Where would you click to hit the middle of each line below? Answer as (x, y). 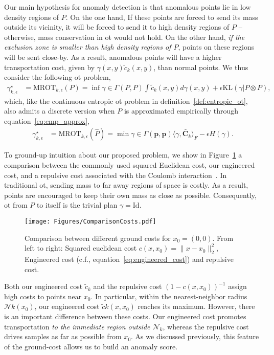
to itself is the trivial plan (77, 205)
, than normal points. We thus (201, 67)
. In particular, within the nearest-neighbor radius (169, 296)
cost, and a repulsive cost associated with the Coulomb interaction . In (116, 175)
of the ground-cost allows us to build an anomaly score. (91, 346)
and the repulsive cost (128, 286)
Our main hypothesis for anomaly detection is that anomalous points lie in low (128, 7)
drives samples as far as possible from (63, 336)
